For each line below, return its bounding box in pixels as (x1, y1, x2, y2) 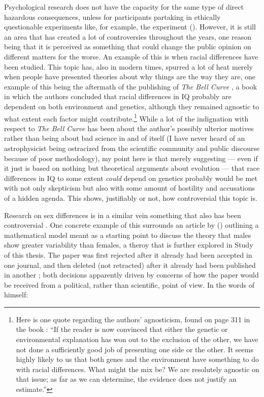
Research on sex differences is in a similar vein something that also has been (4, 209, 241, 220)
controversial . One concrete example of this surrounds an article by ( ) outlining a (4, 220, 259, 230)
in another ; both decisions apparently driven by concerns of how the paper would (4, 269, 259, 280)
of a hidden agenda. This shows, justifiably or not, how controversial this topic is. (4, 192, 257, 203)
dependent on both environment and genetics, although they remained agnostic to (4, 101, 259, 111)
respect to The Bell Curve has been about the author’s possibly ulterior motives (4, 123, 254, 133)
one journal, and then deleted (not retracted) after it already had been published (4, 259, 256, 270)
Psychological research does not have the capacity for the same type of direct (4, 2, 244, 12)
